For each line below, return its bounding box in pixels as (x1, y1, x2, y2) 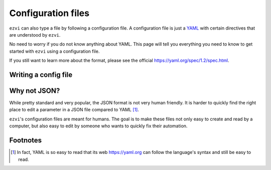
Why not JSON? (9, 86, 60, 95)
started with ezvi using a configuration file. (9, 48, 100, 54)
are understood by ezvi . (9, 32, 61, 38)
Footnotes (9, 136, 42, 145)
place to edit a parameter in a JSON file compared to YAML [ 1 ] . (9, 107, 140, 113)
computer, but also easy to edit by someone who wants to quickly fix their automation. (9, 123, 188, 129)
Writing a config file (9, 70, 73, 79)
